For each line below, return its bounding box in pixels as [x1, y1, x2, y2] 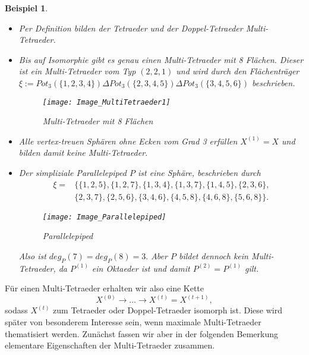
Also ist [18, 249, 46, 262]
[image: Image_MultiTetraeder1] [42, 98, 171, 106]
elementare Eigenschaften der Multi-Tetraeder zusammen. [5, 339, 215, 351]
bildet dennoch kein [178, 249, 248, 262]
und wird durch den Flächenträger [176, 65, 299, 77]
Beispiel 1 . [5, 2, 48, 14]
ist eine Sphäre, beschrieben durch [137, 166, 261, 178]
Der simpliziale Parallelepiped [18, 166, 127, 178]
